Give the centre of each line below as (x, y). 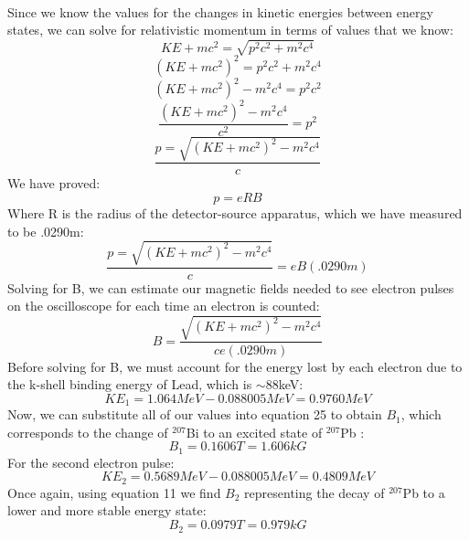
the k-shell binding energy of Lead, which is (130, 384)
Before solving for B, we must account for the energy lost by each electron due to (235, 366)
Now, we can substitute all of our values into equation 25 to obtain (195, 414)
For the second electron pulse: (91, 462)
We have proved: (54, 183)
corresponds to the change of (88, 432)
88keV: (284, 384)
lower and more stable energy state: (107, 510)
